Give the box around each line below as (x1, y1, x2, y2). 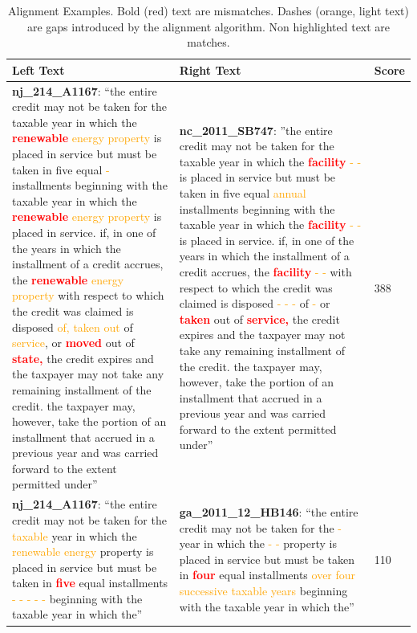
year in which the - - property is (179, 535, 337, 552)
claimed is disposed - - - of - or (179, 295, 330, 312)
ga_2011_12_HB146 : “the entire (179, 504, 358, 521)
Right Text (179, 61, 241, 78)
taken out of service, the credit (179, 310, 340, 327)
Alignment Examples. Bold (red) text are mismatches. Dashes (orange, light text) (8, 2, 409, 18)
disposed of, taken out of (12, 318, 133, 335)
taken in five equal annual (179, 184, 306, 201)
